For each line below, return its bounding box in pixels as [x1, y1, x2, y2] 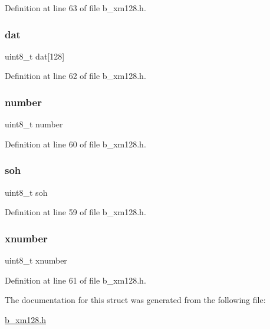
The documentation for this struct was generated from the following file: [5, 294, 266, 306]
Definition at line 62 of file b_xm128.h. [5, 70, 146, 82]
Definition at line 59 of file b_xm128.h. [5, 206, 146, 218]
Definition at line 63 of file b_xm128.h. [5, 2, 146, 14]
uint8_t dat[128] [5, 50, 65, 62]
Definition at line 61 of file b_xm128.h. [5, 274, 146, 286]
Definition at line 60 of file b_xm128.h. [5, 137, 146, 150]
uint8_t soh [5, 186, 48, 198]
